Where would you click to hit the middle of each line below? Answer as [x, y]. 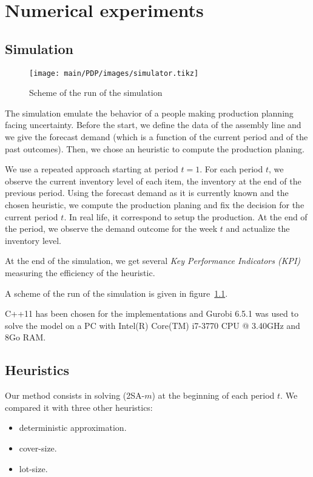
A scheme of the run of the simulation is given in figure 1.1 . [116, 293]
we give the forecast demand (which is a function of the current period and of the [156, 137]
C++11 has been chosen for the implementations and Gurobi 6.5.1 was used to [152, 313]
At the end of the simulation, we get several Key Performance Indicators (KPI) [153, 261]
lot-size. [33, 468]
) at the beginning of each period [213, 395]
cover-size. [38, 448]
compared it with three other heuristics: [79, 407]
